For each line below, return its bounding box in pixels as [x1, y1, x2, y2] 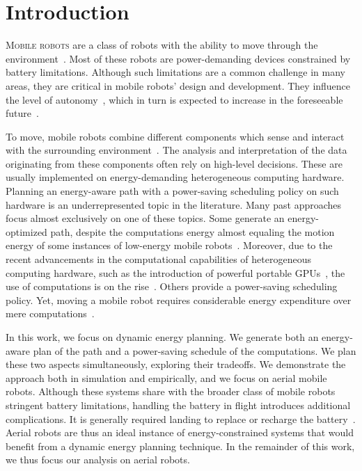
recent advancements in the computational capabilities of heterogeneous [6, 252, 311, 266]
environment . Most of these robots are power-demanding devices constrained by [6, 51, 351, 65]
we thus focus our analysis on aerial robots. [6, 452, 190, 467]
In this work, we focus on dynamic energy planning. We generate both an [6, 330, 319, 344]
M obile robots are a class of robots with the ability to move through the [6, 38, 318, 52]
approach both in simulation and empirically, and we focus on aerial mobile [6, 370, 327, 385]
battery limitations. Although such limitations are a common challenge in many [6, 65, 345, 79]
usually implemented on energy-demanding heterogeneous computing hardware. [6, 170, 345, 184]
